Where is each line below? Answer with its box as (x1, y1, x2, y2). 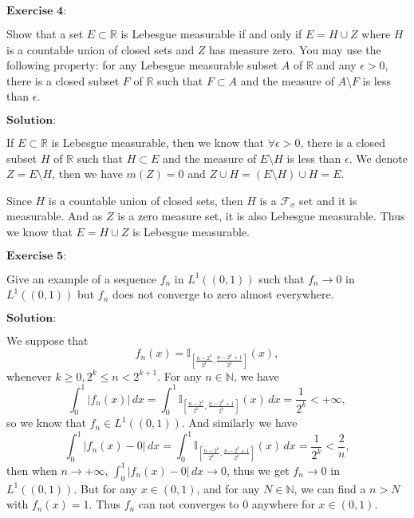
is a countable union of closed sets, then (48, 192, 243, 208)
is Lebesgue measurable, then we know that (51, 133, 265, 150)
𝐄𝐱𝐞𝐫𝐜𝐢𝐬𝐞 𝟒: (6, 6, 67, 17)
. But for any (73, 480, 137, 496)
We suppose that (6, 331, 89, 348)
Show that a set (6, 26, 84, 42)
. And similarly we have (181, 414, 298, 431)
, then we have (52, 165, 123, 182)
